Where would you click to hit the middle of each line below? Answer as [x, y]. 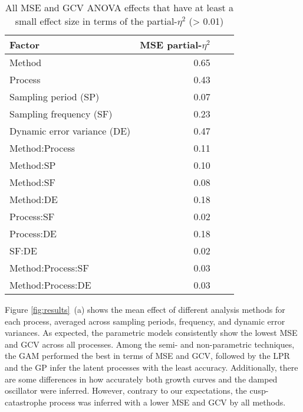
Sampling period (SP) [55, 97]
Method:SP [33, 165]
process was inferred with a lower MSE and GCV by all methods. [167, 402]
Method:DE [34, 199]
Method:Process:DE [50, 285]
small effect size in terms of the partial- [96, 21]
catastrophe [26, 402]
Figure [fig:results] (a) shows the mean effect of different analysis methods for [145, 309]
